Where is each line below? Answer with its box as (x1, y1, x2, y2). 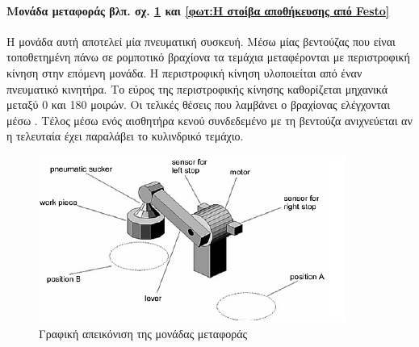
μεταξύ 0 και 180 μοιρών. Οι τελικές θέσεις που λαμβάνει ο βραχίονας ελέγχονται (6, 96, 390, 113)
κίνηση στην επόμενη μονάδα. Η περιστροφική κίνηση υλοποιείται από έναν (6, 64, 362, 81)
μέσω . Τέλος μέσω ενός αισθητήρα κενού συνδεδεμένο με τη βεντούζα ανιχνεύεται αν (6, 111, 413, 128)
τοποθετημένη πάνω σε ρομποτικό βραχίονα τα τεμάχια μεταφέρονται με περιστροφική (6, 48, 410, 65)
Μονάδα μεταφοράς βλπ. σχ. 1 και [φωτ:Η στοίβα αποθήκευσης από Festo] (6, 2, 390, 19)
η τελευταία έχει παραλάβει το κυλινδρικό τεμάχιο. (6, 128, 244, 144)
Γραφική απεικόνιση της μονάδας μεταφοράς (39, 324, 248, 341)
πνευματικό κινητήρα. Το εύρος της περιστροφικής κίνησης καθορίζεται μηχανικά (6, 80, 388, 97)
